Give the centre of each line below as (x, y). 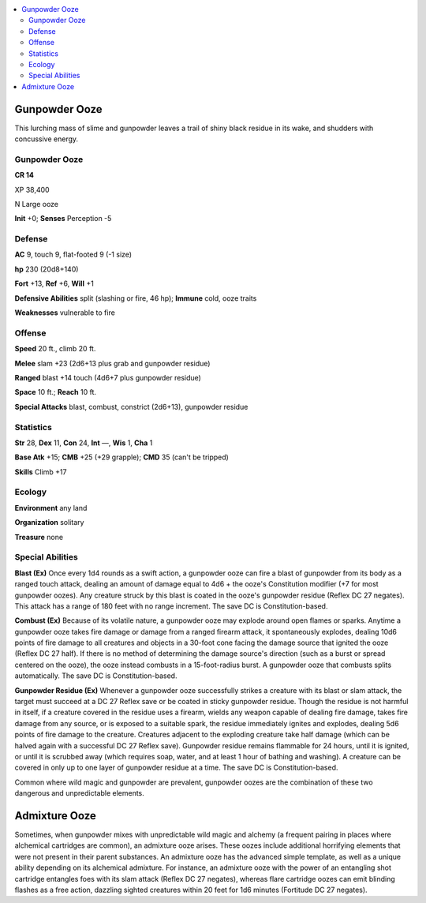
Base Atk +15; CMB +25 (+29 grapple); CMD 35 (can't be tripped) (121, 457)
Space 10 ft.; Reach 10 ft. (56, 392)
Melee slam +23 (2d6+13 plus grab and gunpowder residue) (112, 363)
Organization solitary (49, 523)
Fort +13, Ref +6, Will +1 (54, 283)
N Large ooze (37, 204)
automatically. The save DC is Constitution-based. (96, 676)
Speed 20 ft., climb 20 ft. (55, 349)
